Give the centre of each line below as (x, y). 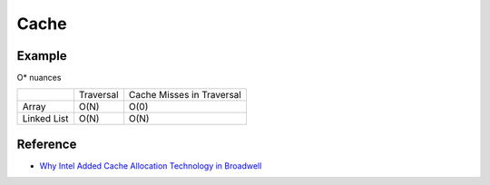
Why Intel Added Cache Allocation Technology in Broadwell (151, 166)
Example (42, 56)
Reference (47, 144)
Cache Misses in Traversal (185, 95)
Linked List (45, 119)
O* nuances (39, 78)
